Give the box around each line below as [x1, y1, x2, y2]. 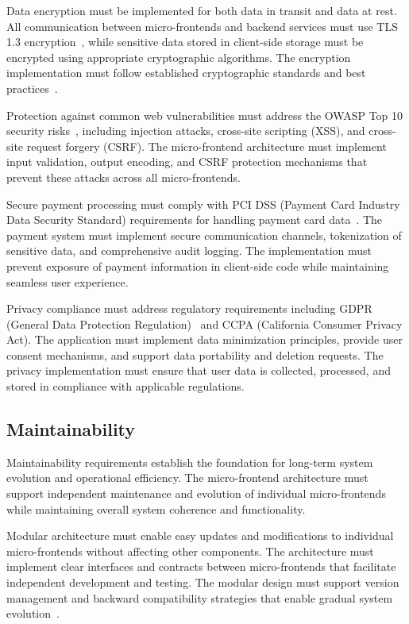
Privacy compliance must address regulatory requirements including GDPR [6, 300, 372, 317]
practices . [6, 79, 58, 96]
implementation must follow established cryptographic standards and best [6, 64, 366, 81]
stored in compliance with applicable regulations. [6, 378, 245, 395]
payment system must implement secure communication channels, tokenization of [6, 226, 402, 243]
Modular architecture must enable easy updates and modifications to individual [6, 527, 394, 544]
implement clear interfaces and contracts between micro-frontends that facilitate [6, 558, 396, 575]
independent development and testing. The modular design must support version [6, 574, 399, 591]
